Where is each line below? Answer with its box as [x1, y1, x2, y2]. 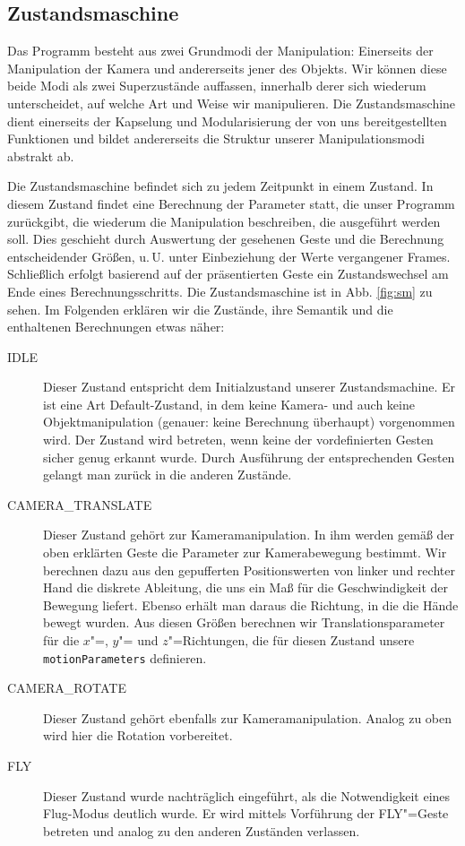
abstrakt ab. [7, 146, 74, 165]
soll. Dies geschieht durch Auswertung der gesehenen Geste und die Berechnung [7, 229, 444, 248]
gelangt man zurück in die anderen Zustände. [43, 465, 292, 484]
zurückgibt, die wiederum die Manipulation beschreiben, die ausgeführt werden [7, 211, 441, 230]
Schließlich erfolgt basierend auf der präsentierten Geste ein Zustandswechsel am [7, 264, 449, 283]
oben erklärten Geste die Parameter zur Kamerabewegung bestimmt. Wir [43, 543, 447, 562]
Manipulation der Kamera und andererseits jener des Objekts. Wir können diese [7, 58, 447, 77]
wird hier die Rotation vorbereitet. [43, 726, 233, 745]
